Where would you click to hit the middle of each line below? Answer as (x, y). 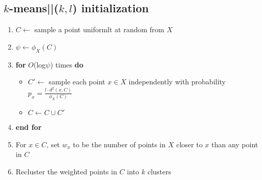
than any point (235, 144)
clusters (159, 171)
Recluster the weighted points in (66, 171)
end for (29, 127)
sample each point (77, 82)
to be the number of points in (119, 144)
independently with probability (177, 82)
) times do (67, 64)
